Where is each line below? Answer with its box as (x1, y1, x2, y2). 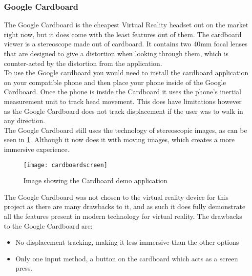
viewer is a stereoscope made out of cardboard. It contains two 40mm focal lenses (4, 39, 248, 49)
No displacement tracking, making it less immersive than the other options (15, 237, 239, 247)
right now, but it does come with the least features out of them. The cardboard (4, 29, 242, 39)
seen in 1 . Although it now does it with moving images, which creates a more (4, 134, 235, 145)
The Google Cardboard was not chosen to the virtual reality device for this (4, 191, 229, 202)
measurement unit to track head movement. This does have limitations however (4, 96, 242, 106)
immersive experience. (4, 144, 69, 154)
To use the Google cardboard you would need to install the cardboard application (4, 67, 249, 78)
